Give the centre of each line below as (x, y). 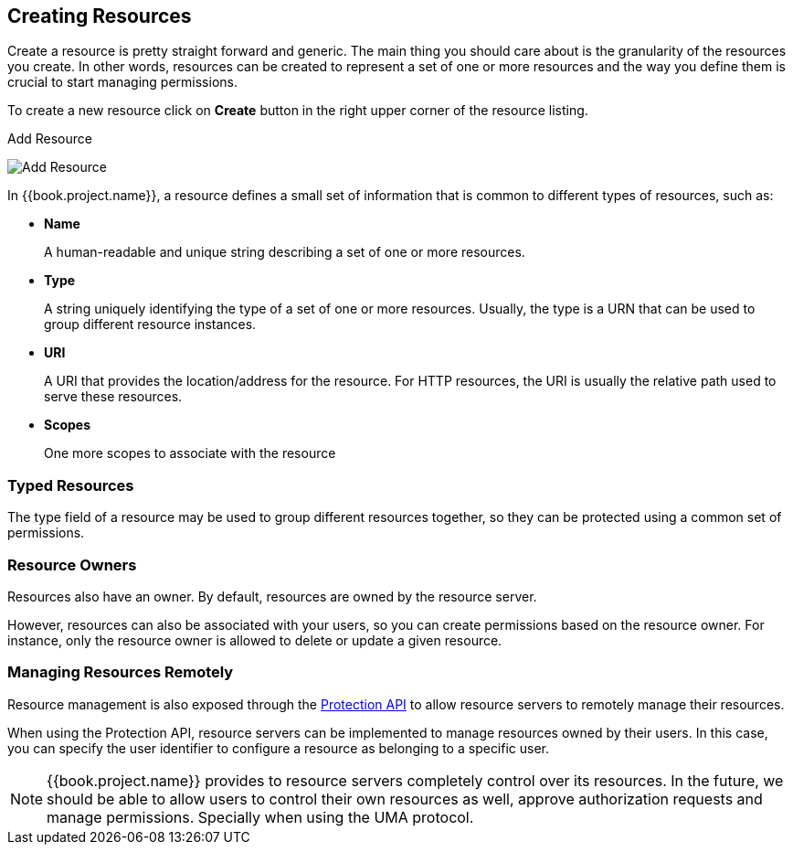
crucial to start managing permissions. (122, 82)
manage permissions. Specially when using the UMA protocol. (260, 817)
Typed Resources (71, 485)
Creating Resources (100, 16)
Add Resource (50, 139)
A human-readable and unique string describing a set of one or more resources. (285, 252)
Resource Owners (72, 564)
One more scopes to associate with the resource (190, 453)
